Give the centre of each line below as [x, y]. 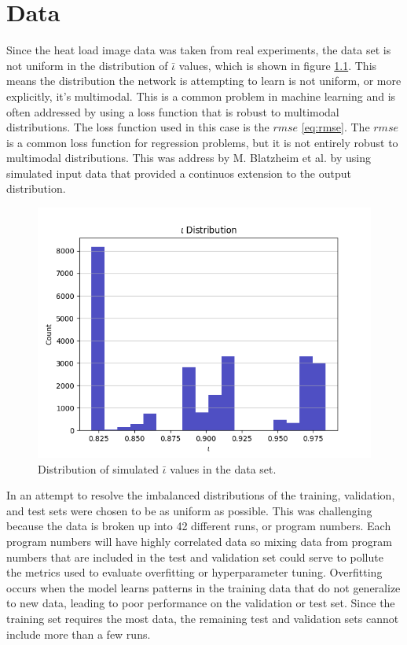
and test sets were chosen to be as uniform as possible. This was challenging [189, 510]
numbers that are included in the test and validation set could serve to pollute [195, 557]
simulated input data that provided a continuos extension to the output [179, 173]
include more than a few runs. [79, 634]
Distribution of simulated [99, 468]
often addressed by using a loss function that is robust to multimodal [173, 111]
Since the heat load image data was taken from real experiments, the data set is [199, 50]
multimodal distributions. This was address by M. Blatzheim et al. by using [189, 158]
